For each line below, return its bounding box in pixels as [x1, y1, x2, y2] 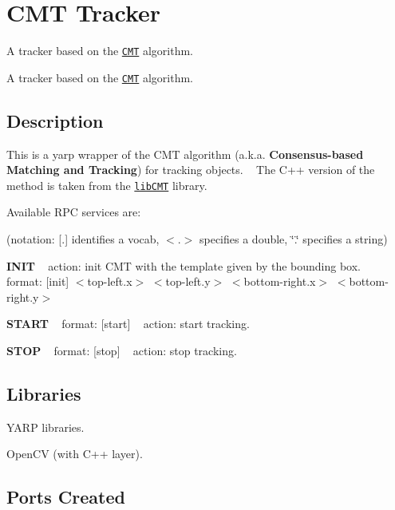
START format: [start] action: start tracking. [6, 315, 250, 332]
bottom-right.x [243, 273, 316, 290]
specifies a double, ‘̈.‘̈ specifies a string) [199, 231, 388, 247]
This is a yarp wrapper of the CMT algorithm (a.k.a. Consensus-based [6, 145, 364, 162]
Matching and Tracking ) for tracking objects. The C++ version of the [6, 161, 375, 178]
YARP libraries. [6, 418, 85, 435]
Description [6, 108, 104, 132]
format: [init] [6, 273, 69, 290]
